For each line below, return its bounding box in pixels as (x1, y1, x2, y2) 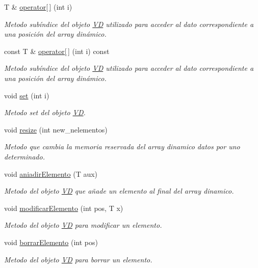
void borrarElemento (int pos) (4, 236, 98, 247)
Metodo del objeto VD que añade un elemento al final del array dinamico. (4, 185, 234, 196)
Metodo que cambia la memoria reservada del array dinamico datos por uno (4, 141, 240, 152)
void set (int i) (4, 90, 49, 100)
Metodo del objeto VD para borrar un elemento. (4, 254, 152, 264)
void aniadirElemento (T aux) (4, 168, 98, 179)
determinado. (4, 151, 45, 162)
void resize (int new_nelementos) (4, 124, 108, 135)
